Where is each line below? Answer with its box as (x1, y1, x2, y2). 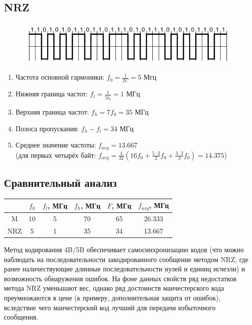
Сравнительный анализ (4, 175, 117, 190)
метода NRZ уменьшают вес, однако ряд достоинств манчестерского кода (4, 283, 224, 293)
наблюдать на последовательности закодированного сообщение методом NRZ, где (4, 254, 249, 264)
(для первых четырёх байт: (15, 149, 96, 160)
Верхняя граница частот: (15, 107, 89, 117)
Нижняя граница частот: (15, 89, 88, 99)
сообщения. (4, 312, 38, 322)
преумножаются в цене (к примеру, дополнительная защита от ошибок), (4, 292, 221, 302)
